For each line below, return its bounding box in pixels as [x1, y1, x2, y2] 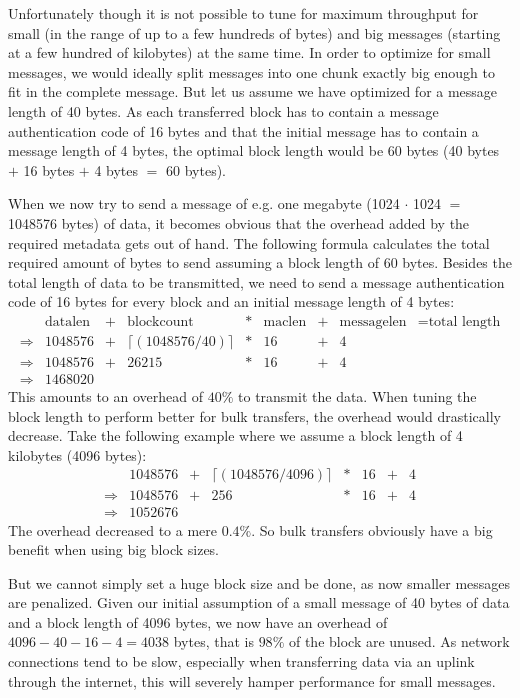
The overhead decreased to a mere [8, 519, 217, 540]
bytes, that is [173, 631, 254, 652]
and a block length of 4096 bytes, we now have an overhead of [8, 611, 388, 632]
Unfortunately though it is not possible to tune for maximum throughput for [8, 3, 479, 23]
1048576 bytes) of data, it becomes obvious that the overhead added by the [8, 212, 470, 233]
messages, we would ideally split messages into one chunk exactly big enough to [8, 61, 495, 82]
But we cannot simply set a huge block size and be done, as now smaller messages [8, 572, 511, 593]
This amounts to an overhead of [8, 386, 204, 407]
